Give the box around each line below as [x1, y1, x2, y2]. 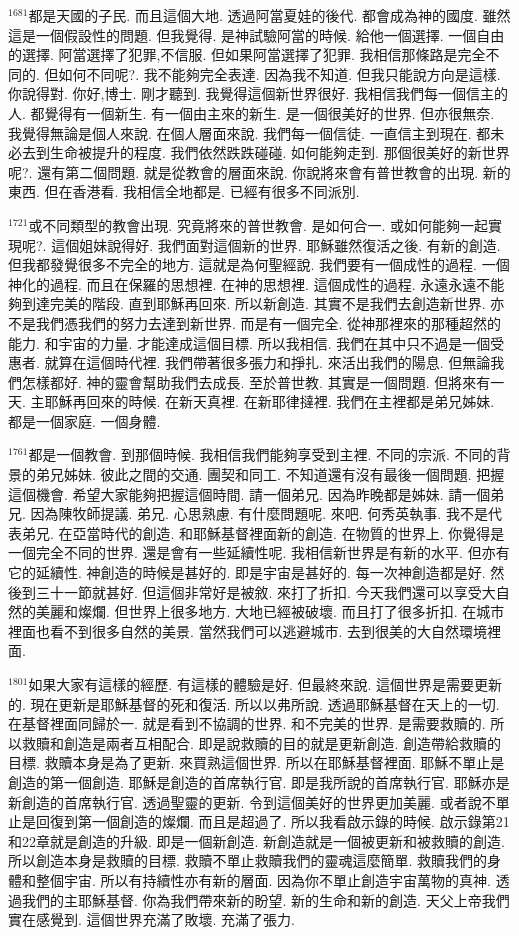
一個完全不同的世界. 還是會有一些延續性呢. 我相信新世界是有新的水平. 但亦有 [8, 542, 510, 563]
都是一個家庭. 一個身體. [8, 410, 161, 431]
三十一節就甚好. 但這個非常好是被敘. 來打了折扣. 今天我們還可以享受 [35, 581, 482, 602]
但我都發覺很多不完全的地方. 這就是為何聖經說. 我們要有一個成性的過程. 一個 [8, 254, 510, 275]
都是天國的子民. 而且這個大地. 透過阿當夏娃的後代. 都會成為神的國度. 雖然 [28, 5, 511, 25]
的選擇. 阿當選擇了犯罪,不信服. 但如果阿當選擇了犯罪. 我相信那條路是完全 [8, 44, 486, 65]
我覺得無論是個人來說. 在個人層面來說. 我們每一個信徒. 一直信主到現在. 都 [8, 122, 491, 143]
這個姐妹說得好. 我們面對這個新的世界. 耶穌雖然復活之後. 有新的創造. [51, 234, 501, 255]
